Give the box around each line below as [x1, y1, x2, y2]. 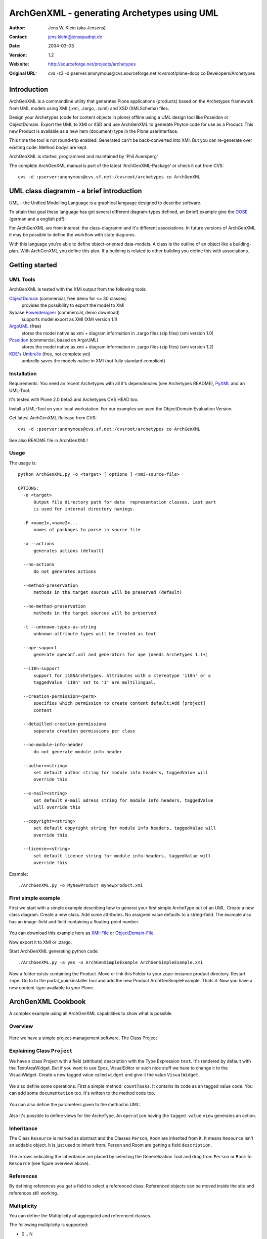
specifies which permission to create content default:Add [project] [33, 700, 206, 706]
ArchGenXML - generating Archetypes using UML [9, 7, 219, 18]
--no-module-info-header [23, 742, 84, 748]
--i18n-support [23, 666, 60, 672]
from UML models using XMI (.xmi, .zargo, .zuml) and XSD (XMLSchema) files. [9, 105, 169, 111]
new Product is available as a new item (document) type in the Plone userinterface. [9, 128, 178, 134]
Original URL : [9, 70, 37, 76]
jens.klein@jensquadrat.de [48, 34, 102, 40]
